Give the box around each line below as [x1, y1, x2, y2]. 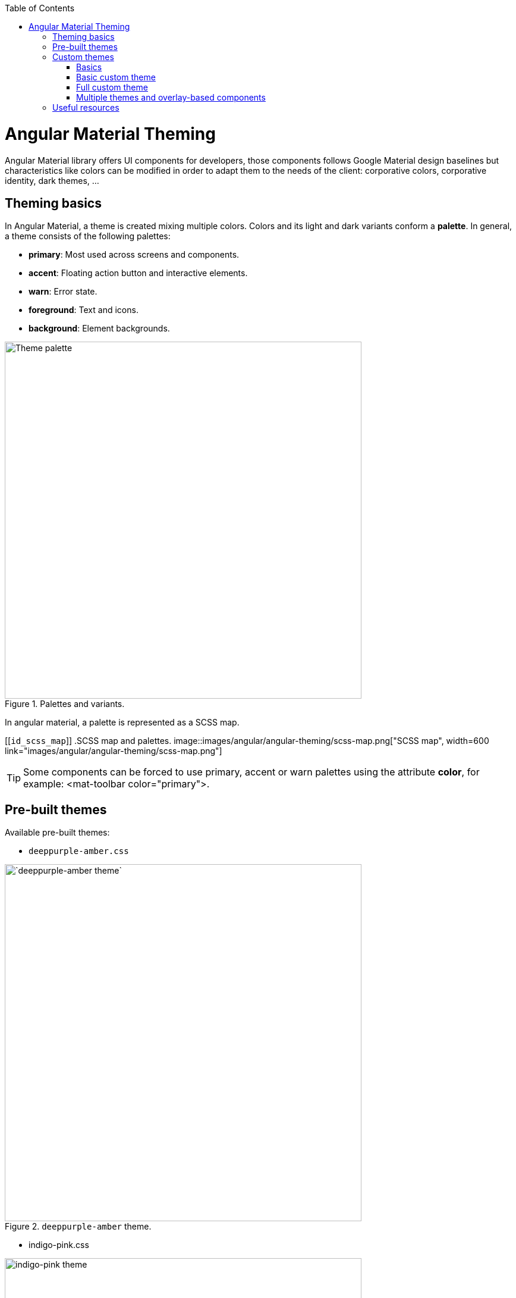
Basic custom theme [76, 72, 156, 82]
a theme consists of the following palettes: [5, 231, 171, 242]
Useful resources [52, 102, 119, 112]
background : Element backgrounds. [29, 323, 170, 334]
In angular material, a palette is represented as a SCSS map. [5, 717, 240, 728]
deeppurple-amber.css [29, 846, 129, 856]
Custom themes [52, 52, 114, 62]
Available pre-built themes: [5, 827, 110, 838]
